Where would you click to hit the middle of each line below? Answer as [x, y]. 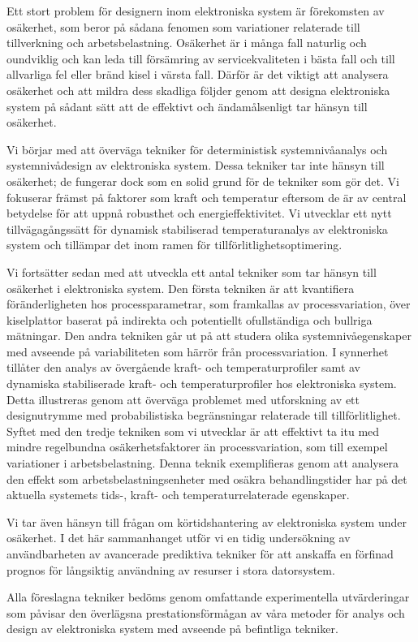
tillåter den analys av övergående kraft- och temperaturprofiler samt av [183, 367]
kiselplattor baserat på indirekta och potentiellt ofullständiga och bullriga [190, 319]
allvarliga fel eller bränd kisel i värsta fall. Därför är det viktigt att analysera [198, 74]
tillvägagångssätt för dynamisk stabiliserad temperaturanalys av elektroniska [197, 228]
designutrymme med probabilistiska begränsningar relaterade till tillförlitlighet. [204, 415]
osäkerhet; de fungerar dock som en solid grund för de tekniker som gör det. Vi [203, 181]
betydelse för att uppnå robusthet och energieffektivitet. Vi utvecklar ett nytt [199, 213]
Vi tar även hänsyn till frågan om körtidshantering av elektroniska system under [207, 521]
